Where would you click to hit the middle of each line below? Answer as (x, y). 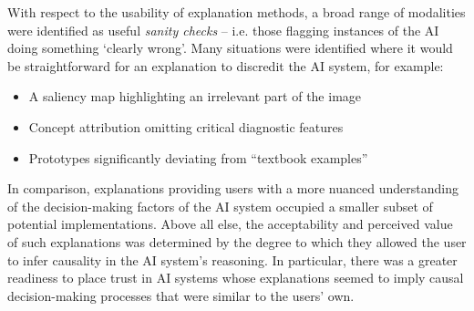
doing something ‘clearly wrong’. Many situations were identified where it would (230, 48)
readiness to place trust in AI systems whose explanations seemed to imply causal (236, 278)
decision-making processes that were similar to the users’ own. (181, 295)
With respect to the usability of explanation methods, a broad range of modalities (237, 12)
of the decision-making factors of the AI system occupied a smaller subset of (220, 206)
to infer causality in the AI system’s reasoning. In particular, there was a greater (232, 259)
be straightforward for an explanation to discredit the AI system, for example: (226, 65)
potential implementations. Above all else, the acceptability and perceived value (230, 224)
